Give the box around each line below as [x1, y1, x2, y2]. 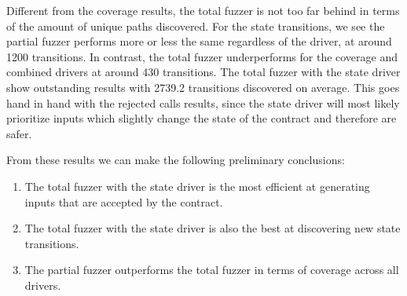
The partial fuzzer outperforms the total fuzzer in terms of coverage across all [24, 261, 399, 278]
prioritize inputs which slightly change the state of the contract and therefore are [6, 110, 397, 126]
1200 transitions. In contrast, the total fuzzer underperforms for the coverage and [6, 48, 398, 64]
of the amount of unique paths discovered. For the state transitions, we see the [6, 17, 385, 34]
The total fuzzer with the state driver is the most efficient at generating [24, 177, 370, 194]
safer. [6, 125, 32, 141]
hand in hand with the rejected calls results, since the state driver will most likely [6, 94, 400, 111]
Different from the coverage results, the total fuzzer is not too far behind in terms [6, 2, 400, 18]
